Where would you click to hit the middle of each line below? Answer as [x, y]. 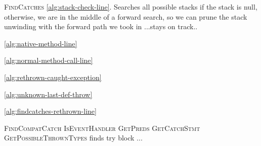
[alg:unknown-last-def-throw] [48, 94]
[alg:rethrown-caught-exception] [53, 77]
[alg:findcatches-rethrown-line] [50, 111]
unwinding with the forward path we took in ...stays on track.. [101, 26]
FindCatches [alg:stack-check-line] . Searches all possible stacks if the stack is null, [131, 7]
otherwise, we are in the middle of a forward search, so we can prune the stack [126, 16]
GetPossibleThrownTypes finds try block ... [73, 138]
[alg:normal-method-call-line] [49, 60]
